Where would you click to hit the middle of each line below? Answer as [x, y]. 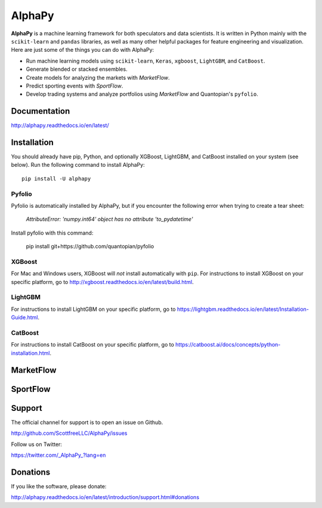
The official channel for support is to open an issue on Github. [87, 422]
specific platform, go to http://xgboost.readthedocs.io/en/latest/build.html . [102, 282]
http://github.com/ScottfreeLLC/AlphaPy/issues [69, 433]
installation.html [30, 353]
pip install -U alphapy [56, 178]
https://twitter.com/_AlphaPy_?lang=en [58, 455]
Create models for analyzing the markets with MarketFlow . [98, 77]
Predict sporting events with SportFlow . [75, 86]
